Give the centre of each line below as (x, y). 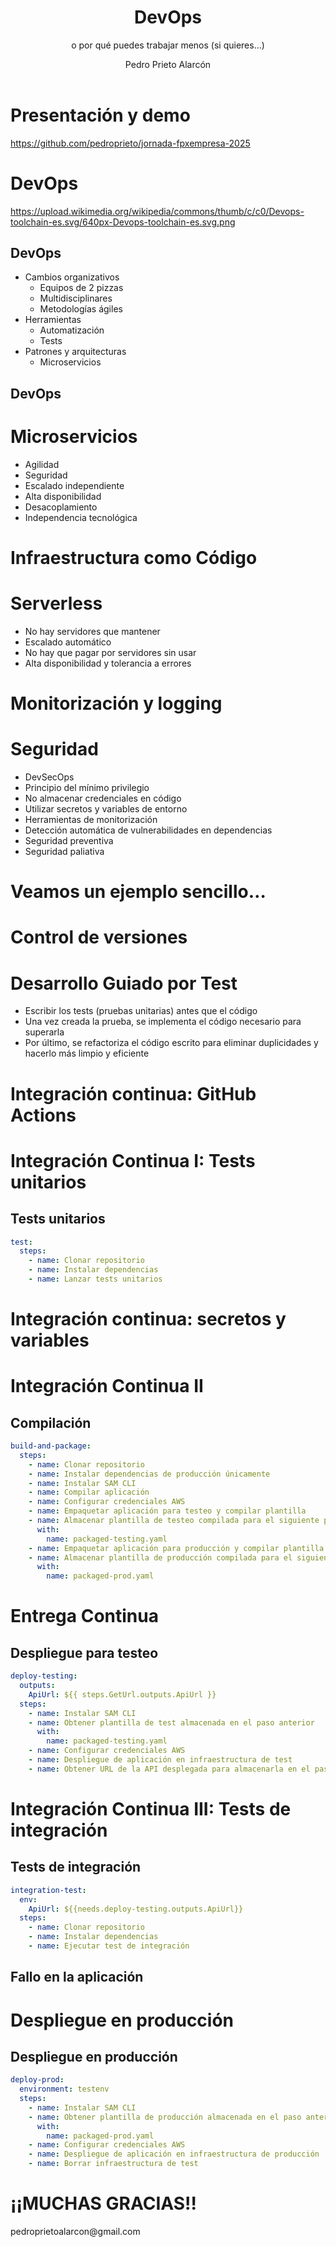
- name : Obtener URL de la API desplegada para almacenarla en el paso (180, 1769)
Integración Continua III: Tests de (151, 1809)
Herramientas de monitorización (91, 820)
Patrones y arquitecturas (75, 352)
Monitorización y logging (116, 703)
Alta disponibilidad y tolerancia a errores (108, 663)
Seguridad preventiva (69, 841)
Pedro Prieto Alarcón (168, 64)
